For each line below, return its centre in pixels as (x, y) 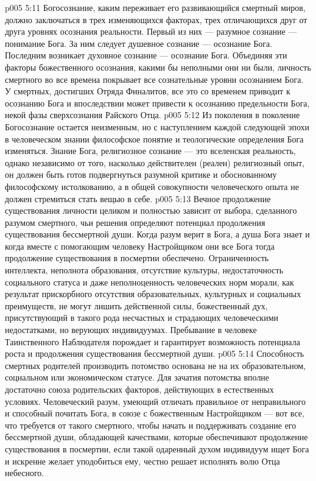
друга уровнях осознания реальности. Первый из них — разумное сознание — (151, 31)
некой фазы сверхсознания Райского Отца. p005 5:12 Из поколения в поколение (153, 115)
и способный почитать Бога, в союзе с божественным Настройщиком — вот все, (155, 413)
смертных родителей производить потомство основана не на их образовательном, (156, 365)
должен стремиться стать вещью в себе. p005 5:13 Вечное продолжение (138, 198)
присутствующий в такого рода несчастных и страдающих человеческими (142, 318)
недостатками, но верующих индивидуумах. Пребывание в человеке (131, 330)
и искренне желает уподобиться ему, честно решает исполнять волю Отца (142, 461)
